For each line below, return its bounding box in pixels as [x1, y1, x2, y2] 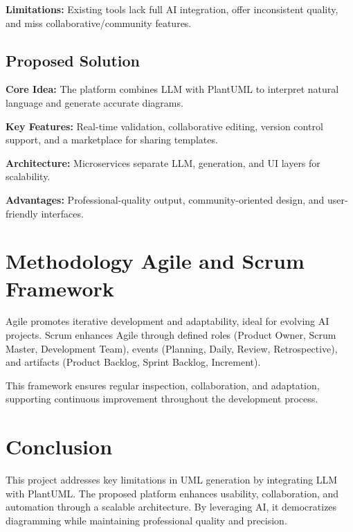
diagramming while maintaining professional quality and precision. [6, 513, 287, 527]
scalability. [6, 169, 51, 184]
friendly [6, 206, 38, 220]
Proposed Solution [6, 49, 140, 71]
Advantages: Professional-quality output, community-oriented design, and [6, 192, 325, 206]
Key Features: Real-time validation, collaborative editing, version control [6, 118, 323, 133]
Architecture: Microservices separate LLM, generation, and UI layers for [6, 155, 320, 170]
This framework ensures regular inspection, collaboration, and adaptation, [6, 378, 320, 392]
